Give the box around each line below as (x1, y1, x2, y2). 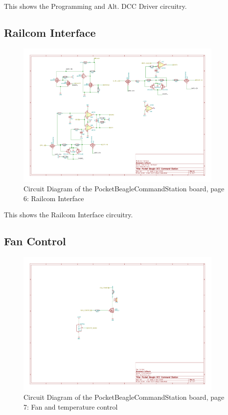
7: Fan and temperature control (23, 402, 118, 412)
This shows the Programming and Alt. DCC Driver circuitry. (4, 1, 187, 11)
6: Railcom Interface (23, 193, 84, 203)
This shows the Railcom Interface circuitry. (4, 209, 133, 220)
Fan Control (4, 233, 66, 249)
